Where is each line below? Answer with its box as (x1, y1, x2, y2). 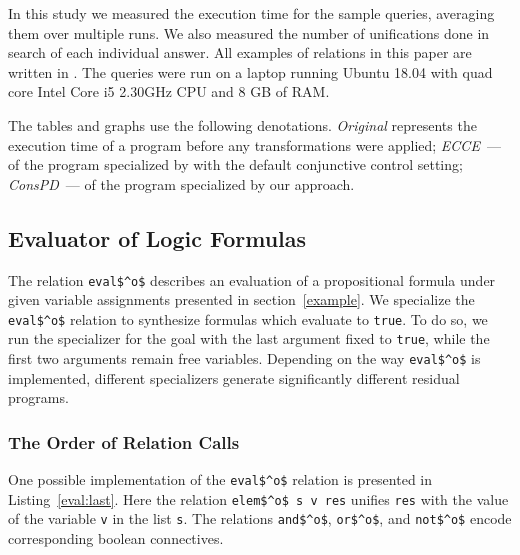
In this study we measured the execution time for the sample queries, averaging (8, 3, 495, 23)
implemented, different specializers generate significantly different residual (8, 367, 460, 388)
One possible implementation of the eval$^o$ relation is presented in (8, 469, 433, 490)
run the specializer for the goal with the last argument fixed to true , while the (8, 328, 490, 349)
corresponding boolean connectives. (8, 528, 224, 549)
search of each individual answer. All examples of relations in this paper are (8, 42, 472, 63)
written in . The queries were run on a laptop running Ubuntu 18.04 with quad (8, 61, 493, 82)
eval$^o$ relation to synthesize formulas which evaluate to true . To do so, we (8, 308, 488, 329)
